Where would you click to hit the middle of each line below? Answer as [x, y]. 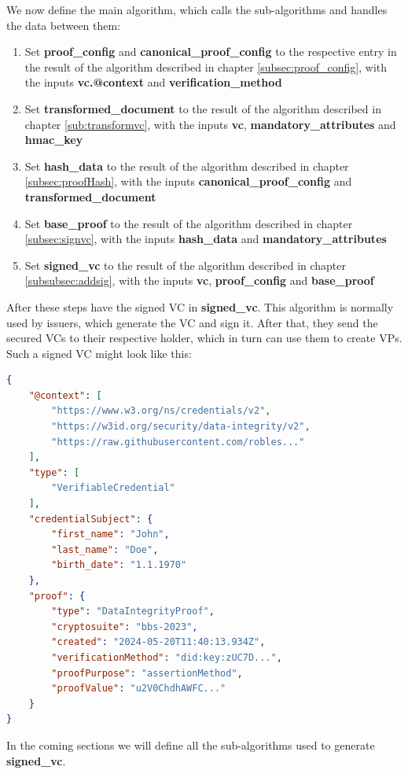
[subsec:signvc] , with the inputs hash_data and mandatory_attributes [206, 239]
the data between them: [64, 25]
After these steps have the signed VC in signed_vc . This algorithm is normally [200, 306]
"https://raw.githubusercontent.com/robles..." [178, 442]
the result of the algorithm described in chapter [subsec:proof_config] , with [206, 66]
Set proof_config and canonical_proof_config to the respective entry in [211, 52]
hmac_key [54, 140]
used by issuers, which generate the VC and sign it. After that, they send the [192, 322]
